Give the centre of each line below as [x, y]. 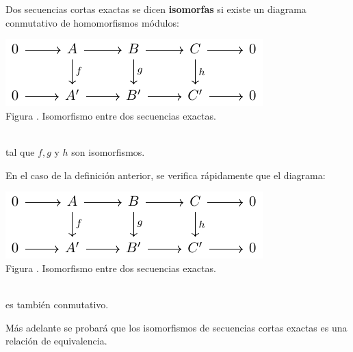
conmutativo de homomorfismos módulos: [92, 22]
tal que [20, 151]
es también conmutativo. [57, 304]
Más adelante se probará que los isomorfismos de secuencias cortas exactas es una [176, 327]
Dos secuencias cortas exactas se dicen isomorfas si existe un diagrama [156, 9]
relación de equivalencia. [56, 341]
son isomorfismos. [108, 151]
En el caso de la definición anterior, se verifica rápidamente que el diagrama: [166, 175]
